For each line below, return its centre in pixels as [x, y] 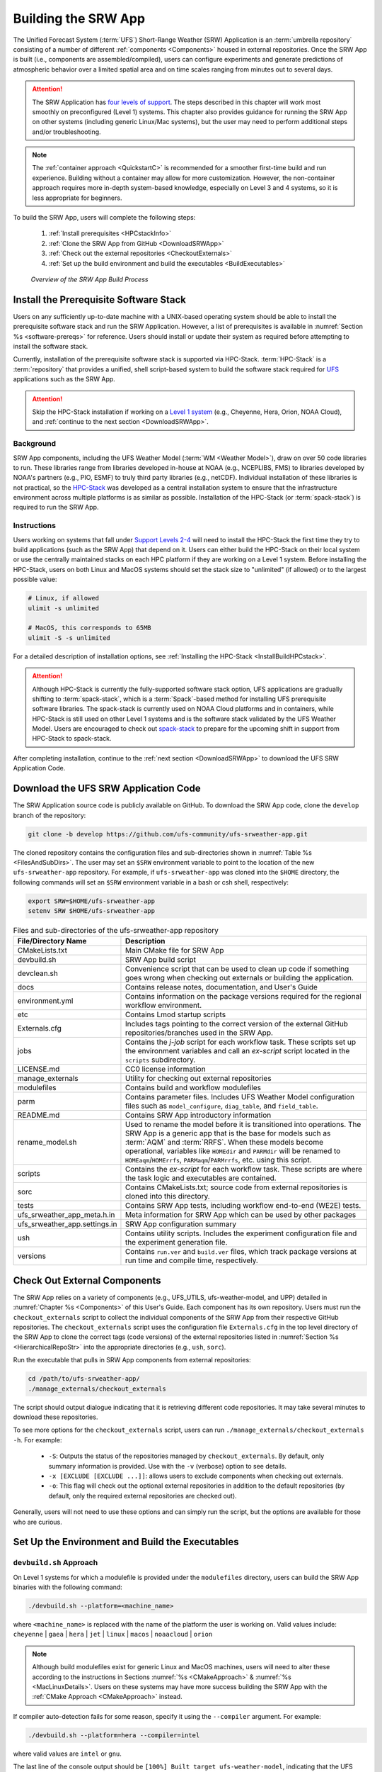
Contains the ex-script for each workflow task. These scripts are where [244, 1170]
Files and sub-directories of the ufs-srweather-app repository [116, 931]
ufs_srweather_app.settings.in [67, 1224]
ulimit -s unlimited [63, 608]
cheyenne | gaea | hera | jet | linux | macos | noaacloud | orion [113, 1634]
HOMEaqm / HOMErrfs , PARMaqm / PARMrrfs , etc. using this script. [218, 1160]
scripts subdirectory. [160, 1060]
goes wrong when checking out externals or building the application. [239, 978]
